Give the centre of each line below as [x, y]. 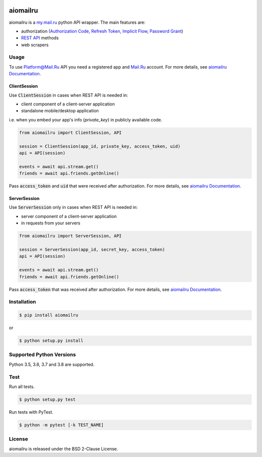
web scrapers [35, 45]
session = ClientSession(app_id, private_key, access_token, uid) [100, 146]
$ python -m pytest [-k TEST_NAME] [61, 425]
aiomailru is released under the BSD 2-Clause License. [64, 449]
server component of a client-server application [69, 216]
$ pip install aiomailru [49, 315]
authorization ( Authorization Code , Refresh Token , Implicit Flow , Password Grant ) [102, 31]
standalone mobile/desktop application [60, 111]
